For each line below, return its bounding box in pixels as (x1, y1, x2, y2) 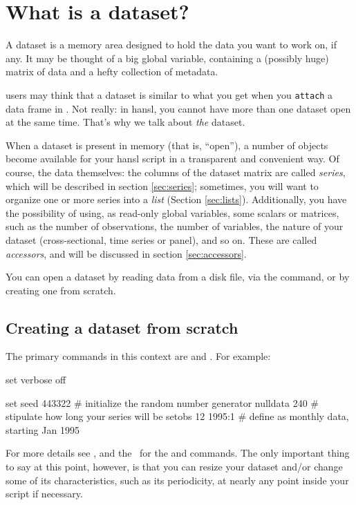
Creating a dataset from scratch (6, 316, 238, 338)
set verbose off (6, 372, 66, 387)
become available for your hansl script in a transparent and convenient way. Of (6, 151, 339, 166)
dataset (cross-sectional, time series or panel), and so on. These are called (6, 232, 317, 247)
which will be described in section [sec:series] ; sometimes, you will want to (6, 178, 319, 193)
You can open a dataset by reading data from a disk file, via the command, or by (6, 269, 350, 284)
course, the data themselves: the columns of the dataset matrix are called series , (6, 164, 346, 179)
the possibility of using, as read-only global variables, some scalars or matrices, (6, 205, 339, 220)
